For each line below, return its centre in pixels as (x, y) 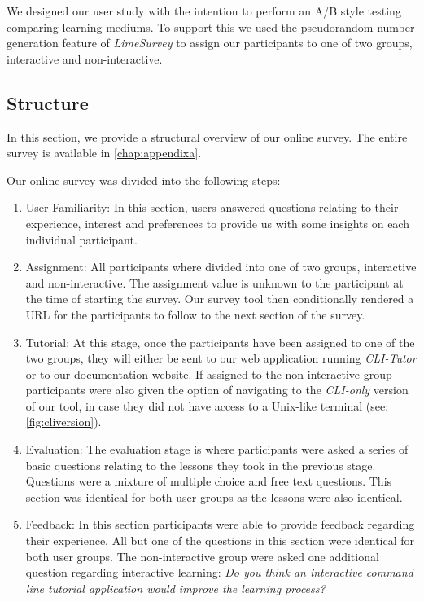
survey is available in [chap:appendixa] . (104, 153)
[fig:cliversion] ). (63, 422)
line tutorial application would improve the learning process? (175, 588)
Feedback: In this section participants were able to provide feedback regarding (220, 524)
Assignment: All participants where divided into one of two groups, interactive (221, 267)
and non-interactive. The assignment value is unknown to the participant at (214, 282)
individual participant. (81, 239)
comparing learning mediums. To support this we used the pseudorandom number (211, 26)
